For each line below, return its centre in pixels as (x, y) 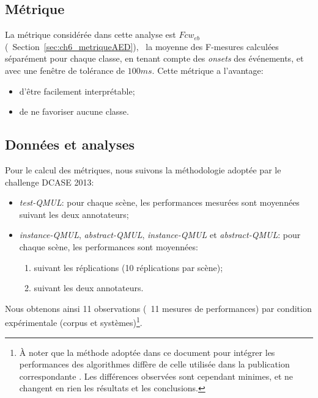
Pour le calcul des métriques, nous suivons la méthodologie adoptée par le (143, 169)
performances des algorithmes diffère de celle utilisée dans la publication (154, 364)
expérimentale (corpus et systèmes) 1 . (74, 321)
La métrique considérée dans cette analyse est (91, 34)
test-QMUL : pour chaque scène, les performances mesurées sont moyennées (159, 202)
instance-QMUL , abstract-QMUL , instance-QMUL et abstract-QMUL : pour (160, 235)
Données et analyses (70, 144)
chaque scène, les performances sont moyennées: (109, 246)
